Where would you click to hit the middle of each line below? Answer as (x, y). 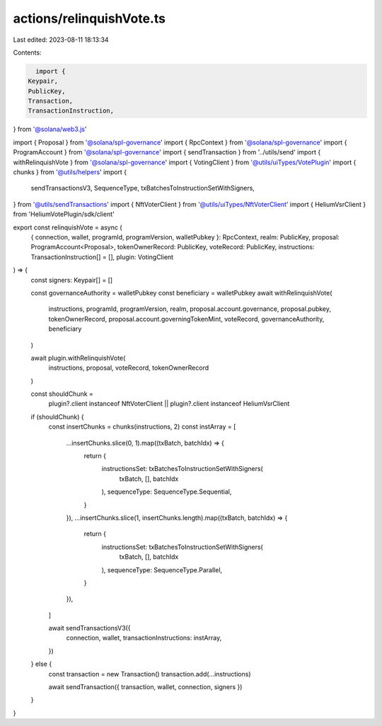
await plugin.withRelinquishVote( (78, 358)
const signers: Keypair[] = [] (72, 280)
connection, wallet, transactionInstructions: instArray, (144, 638)
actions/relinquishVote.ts (89, 18)
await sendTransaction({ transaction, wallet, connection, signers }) (145, 687)
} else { (41, 664)
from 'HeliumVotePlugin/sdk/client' (64, 214)
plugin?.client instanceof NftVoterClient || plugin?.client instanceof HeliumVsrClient (169, 404)
